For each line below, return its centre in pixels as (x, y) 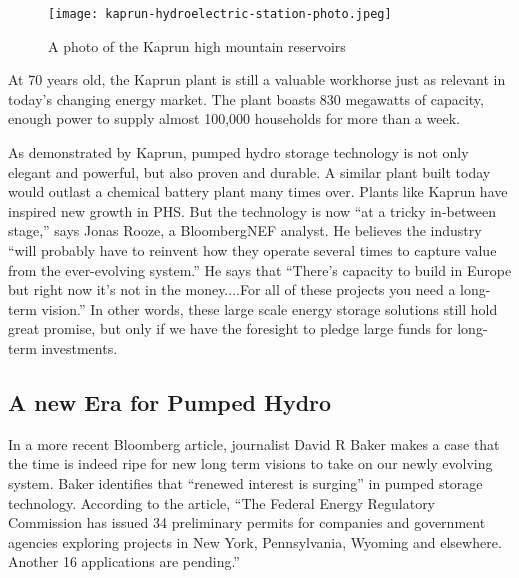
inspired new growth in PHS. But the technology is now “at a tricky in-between (252, 210)
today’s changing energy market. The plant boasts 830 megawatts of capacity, (246, 98)
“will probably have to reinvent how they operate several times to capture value (252, 250)
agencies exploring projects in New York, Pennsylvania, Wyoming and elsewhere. (255, 541)
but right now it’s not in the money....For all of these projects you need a (232, 289)
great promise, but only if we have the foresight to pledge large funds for (230, 328)
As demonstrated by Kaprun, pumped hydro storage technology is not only (238, 152)
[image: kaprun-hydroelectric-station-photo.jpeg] (220, 14)
